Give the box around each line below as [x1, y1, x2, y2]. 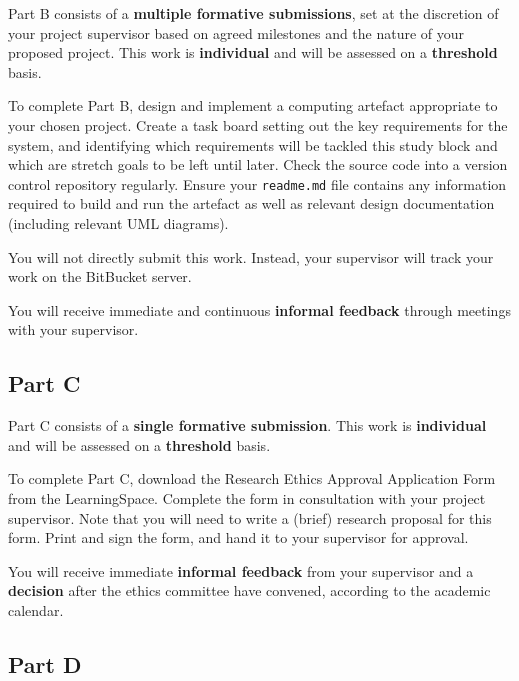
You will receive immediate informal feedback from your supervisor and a [8, 560, 474, 581]
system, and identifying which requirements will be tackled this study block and [8, 134, 498, 155]
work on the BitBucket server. [8, 266, 192, 287]
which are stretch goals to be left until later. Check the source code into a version [8, 154, 508, 175]
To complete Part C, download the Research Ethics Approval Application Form [8, 468, 496, 489]
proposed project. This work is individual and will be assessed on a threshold [8, 42, 498, 63]
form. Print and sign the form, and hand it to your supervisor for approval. [8, 527, 469, 548]
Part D [8, 648, 82, 679]
